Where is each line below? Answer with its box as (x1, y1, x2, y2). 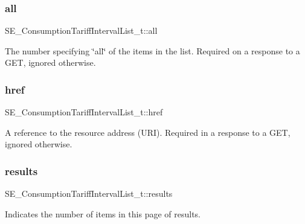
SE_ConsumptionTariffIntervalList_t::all (5, 24, 158, 37)
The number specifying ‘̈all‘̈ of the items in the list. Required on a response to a (5, 44, 300, 57)
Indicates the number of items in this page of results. (5, 207, 201, 220)
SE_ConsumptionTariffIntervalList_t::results (5, 187, 173, 200)
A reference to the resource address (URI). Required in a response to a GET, (5, 126, 291, 138)
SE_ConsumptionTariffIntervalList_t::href (5, 106, 163, 118)
